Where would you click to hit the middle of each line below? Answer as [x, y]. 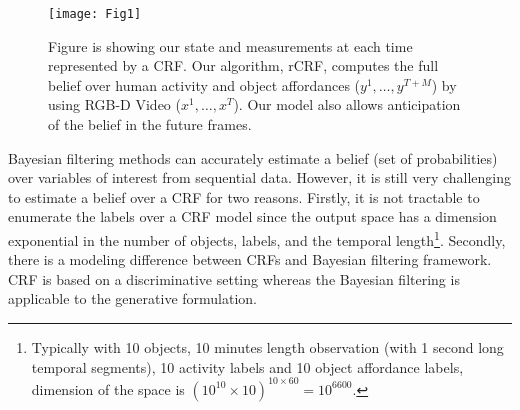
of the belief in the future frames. [150, 124]
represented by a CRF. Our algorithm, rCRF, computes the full [243, 65]
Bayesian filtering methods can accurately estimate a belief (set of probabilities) [253, 157]
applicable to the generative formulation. [132, 298]
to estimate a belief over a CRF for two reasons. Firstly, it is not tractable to [244, 196]
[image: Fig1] [95, 14]
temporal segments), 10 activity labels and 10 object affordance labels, [247, 366]
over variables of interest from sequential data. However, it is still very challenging [260, 177]
